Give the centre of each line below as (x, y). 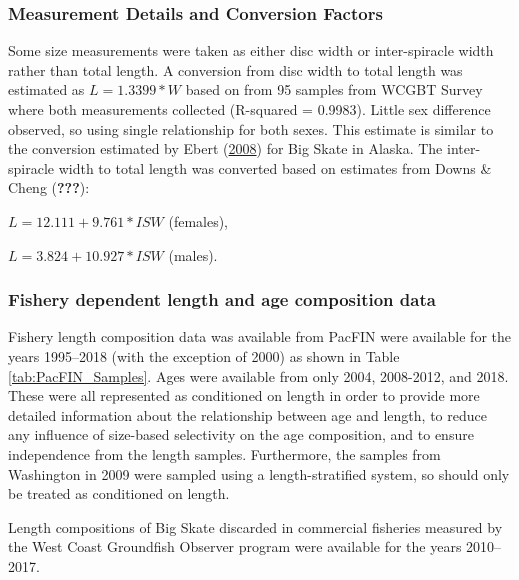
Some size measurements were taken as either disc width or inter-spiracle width (251, 50)
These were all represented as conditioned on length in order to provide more (244, 395)
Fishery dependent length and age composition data (222, 299)
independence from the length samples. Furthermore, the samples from (224, 453)
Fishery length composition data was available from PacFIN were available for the (260, 336)
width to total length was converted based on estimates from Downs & (275, 167)
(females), (198, 220)
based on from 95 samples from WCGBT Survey (334, 89)
